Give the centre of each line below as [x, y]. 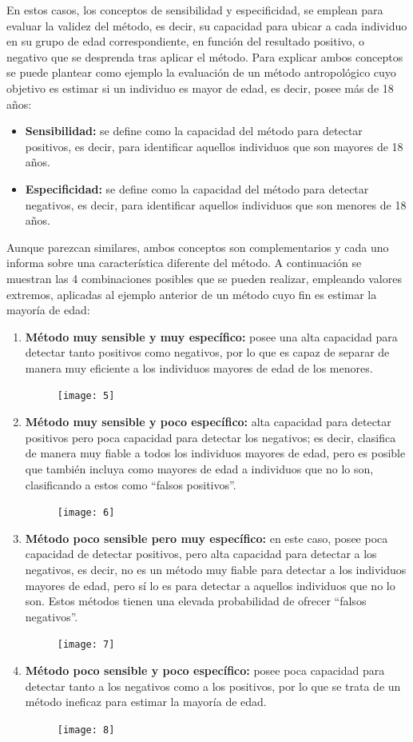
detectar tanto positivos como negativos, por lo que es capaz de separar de [207, 352]
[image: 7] [86, 645]
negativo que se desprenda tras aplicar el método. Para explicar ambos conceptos [205, 56]
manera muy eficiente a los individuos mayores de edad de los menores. [199, 367]
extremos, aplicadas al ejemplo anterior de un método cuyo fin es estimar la [192, 294]
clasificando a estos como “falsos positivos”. [131, 484]
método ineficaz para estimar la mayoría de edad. [146, 702]
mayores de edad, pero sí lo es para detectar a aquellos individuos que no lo [210, 585]
